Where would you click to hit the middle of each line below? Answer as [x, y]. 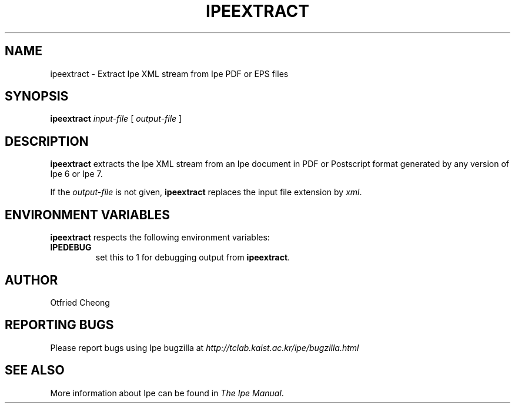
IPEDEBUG [71, 248]
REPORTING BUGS [59, 325]
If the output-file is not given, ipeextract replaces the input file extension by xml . [206, 192]
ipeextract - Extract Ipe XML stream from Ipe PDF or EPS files [169, 73]
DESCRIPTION [47, 141]
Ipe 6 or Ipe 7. [76, 174]
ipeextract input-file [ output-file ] [116, 119]
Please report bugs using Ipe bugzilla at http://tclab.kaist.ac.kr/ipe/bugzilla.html [205, 347]
